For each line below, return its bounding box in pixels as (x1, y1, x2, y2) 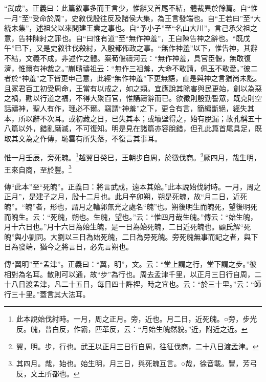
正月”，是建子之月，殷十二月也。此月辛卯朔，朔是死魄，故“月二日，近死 (4, 191, 248, 202)
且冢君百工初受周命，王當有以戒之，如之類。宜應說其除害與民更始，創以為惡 (4, 82, 262, 93)
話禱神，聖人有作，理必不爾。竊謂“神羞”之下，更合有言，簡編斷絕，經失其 (4, 102, 255, 113)
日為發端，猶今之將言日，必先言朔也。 (4, 241, 133, 252)
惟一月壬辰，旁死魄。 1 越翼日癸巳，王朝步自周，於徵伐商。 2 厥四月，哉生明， (4, 151, 261, 162)
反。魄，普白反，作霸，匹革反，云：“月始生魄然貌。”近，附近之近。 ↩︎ (16, 323, 248, 334)
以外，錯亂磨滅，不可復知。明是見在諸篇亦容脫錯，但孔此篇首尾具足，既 (18, 123, 262, 134)
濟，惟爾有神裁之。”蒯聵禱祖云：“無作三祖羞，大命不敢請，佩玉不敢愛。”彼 (4, 62, 251, 73)
